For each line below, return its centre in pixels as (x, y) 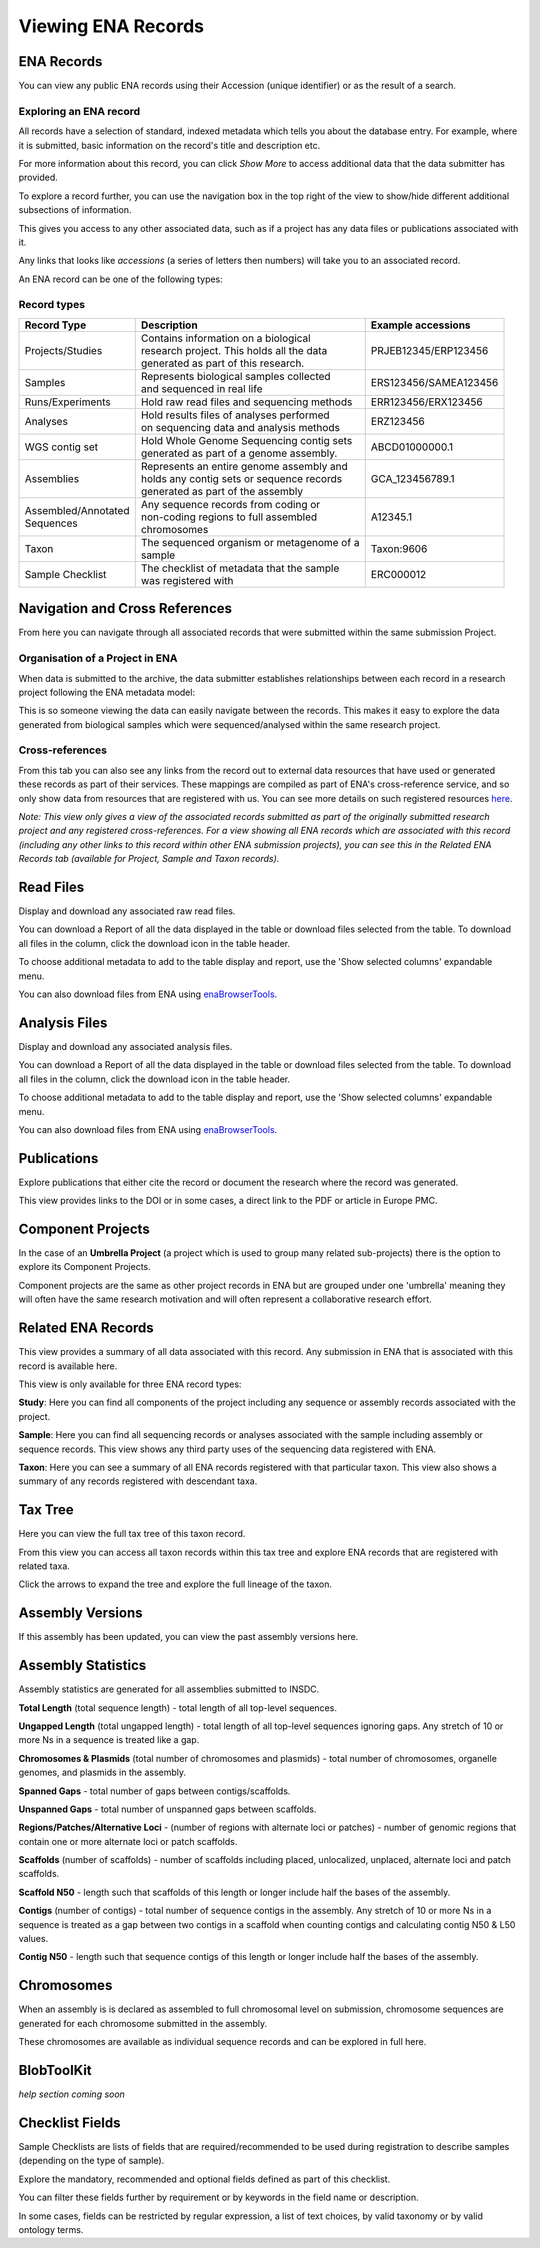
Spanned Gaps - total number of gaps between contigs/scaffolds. (154, 1791)
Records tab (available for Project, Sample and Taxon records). (149, 859)
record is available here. (68, 1366)
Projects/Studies (63, 350)
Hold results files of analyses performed (235, 415)
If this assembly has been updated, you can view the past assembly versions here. (188, 1637)
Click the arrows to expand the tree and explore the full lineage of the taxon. (175, 1584)
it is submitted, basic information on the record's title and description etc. (169, 145)
